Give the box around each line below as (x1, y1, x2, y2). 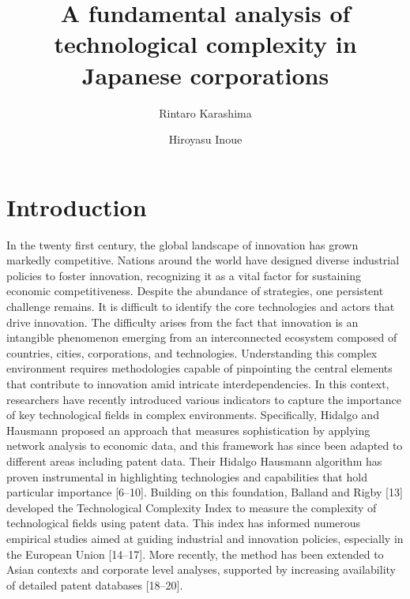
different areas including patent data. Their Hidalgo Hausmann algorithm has (6, 452, 382, 469)
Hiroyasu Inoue (168, 131, 243, 148)
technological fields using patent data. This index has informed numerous (6, 515, 361, 531)
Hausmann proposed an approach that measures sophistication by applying (6, 421, 371, 438)
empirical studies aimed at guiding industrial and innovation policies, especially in (6, 530, 404, 546)
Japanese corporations (81, 58, 329, 91)
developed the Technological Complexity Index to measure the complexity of (6, 499, 377, 515)
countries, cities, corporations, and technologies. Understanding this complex (6, 344, 378, 361)
